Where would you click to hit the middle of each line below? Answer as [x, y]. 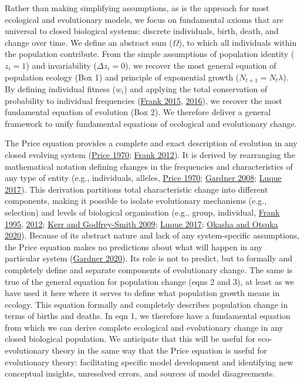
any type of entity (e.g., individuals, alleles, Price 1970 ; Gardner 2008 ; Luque [143, 178]
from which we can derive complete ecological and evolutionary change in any [144, 327]
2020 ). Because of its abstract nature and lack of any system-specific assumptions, [152, 235]
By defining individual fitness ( [60, 89]
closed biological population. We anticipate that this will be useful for [130, 339]
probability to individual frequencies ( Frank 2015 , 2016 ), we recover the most [143, 100]
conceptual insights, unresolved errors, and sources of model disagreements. [140, 373]
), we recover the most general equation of [200, 65]
